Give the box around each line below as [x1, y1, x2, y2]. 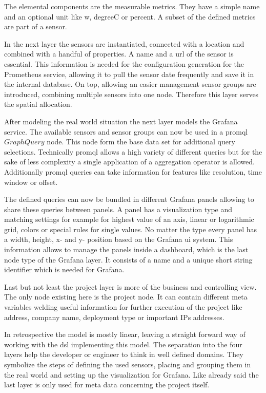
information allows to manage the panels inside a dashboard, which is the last [4, 244, 249, 255]
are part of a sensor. [4, 21, 67, 32]
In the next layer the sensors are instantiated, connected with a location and [4, 38, 244, 49]
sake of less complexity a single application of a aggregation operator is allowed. [4, 156, 255, 167]
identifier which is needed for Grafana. [4, 264, 125, 275]
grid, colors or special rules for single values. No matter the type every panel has [4, 223, 257, 234]
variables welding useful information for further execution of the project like [4, 302, 242, 312]
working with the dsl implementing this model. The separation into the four [4, 339, 242, 349]
